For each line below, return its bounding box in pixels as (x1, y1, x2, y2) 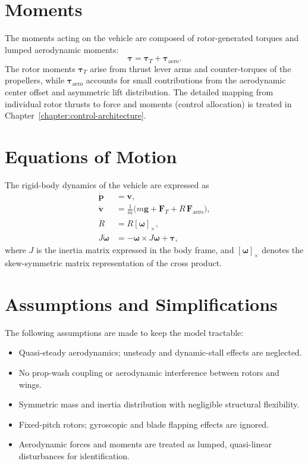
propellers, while (5, 74, 65, 86)
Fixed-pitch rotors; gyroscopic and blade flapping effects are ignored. (18, 418, 269, 430)
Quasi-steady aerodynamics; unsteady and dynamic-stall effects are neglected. (18, 346, 302, 359)
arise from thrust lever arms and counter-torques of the (90, 62, 291, 74)
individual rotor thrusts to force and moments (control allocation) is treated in (5, 97, 292, 110)
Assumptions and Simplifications (5, 291, 278, 316)
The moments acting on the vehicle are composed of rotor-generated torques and (5, 32, 299, 44)
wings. (18, 378, 42, 390)
